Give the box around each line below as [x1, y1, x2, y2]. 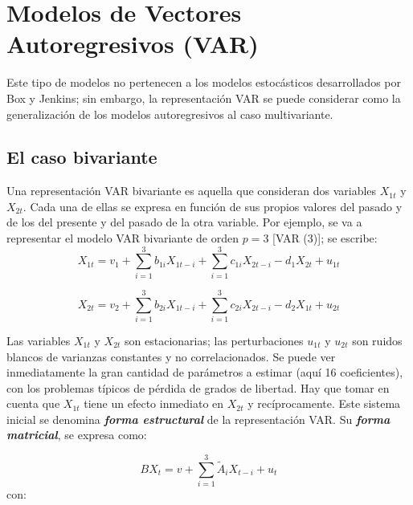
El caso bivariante [6, 145, 157, 169]
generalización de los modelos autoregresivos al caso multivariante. [6, 105, 333, 122]
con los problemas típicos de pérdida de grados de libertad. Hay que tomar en [6, 379, 390, 396]
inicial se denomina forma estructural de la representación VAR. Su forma [6, 410, 391, 427]
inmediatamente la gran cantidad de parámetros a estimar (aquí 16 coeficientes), [6, 364, 403, 381]
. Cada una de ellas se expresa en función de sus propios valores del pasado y [22, 198, 403, 214]
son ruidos [352, 332, 403, 348]
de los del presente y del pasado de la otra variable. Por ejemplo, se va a [6, 214, 362, 230]
